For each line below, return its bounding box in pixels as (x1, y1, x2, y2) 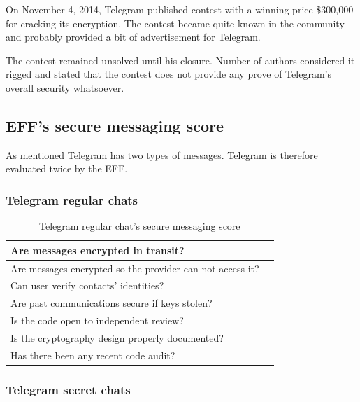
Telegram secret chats (6, 380, 131, 398)
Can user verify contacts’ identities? (10, 278, 164, 293)
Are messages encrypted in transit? (10, 242, 185, 257)
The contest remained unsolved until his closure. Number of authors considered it (6, 53, 355, 67)
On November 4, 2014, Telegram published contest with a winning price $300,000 (6, 2, 354, 16)
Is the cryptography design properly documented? (10, 330, 224, 345)
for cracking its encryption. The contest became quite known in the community (6, 15, 345, 30)
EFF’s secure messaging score (6, 114, 224, 136)
